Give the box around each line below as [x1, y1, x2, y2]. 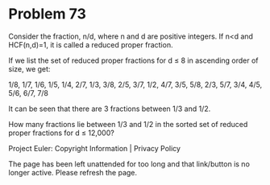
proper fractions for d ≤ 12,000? [8, 128, 114, 138]
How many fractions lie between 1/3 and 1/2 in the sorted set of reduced [8, 119, 248, 129]
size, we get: [8, 64, 51, 73]
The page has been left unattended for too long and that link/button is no [8, 158, 250, 169]
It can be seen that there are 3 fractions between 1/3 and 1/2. [8, 104, 211, 113]
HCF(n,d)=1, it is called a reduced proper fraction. [8, 39, 173, 49]
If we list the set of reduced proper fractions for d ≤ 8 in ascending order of [8, 55, 260, 65]
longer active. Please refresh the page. [8, 167, 138, 177]
